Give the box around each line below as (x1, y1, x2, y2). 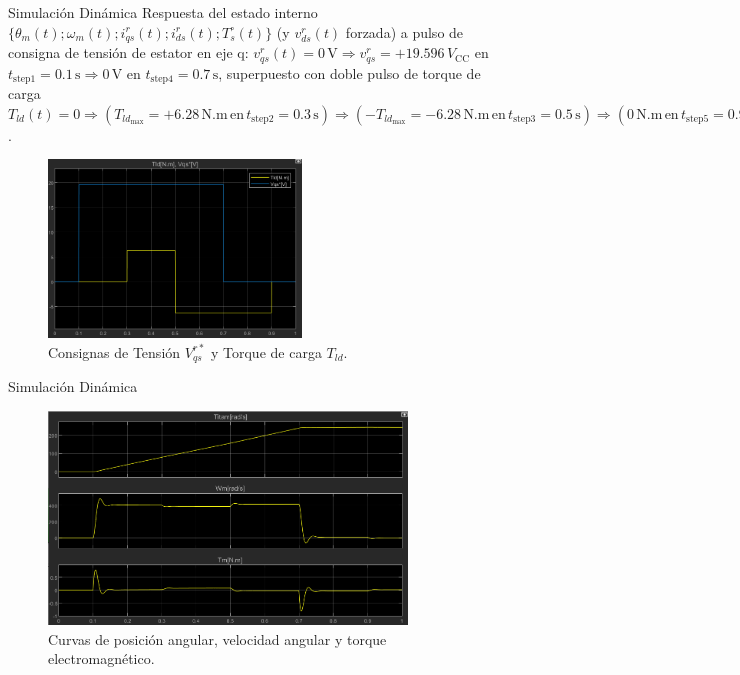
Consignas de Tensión (48, 341, 181, 362)
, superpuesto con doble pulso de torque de (218, 62, 481, 83)
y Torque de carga (210, 341, 322, 362)
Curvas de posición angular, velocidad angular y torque (48, 628, 387, 649)
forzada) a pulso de (345, 21, 464, 42)
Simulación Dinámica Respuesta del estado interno (8, 2, 318, 22)
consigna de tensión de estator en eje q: (8, 42, 249, 63)
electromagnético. (48, 648, 155, 669)
